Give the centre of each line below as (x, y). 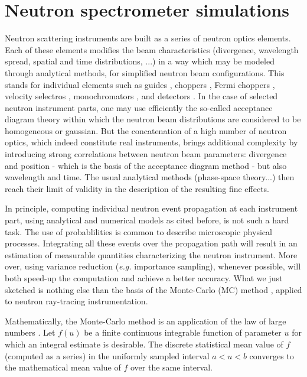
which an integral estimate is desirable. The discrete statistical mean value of (144, 344)
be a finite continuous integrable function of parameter (183, 332)
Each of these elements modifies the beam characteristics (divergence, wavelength (152, 49)
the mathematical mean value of (63, 367)
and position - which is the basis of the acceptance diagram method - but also (146, 165)
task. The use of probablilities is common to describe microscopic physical (138, 231)
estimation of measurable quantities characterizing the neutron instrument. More (151, 254)
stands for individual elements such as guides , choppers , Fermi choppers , (140, 84)
